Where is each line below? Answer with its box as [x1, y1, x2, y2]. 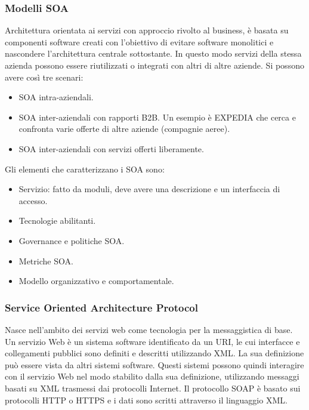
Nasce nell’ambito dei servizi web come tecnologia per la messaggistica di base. [5, 323, 293, 335]
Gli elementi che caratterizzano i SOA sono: [5, 162, 165, 175]
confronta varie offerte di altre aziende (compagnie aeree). [18, 122, 230, 135]
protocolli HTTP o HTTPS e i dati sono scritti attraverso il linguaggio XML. [5, 393, 288, 406]
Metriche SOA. [18, 254, 73, 267]
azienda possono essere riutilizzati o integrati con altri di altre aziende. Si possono [5, 59, 304, 71]
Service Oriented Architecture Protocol [5, 300, 198, 315]
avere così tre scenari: [5, 70, 84, 83]
